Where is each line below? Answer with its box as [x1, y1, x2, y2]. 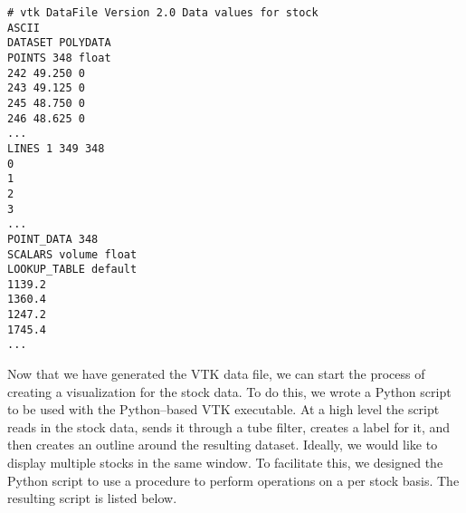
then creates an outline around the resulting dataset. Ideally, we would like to [7, 435, 438, 454]
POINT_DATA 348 [7, 232, 99, 246]
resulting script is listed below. [7, 489, 177, 508]
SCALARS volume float [7, 247, 138, 261]
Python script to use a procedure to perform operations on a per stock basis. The [7, 470, 460, 489]
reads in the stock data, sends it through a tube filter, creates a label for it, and [7, 417, 451, 436]
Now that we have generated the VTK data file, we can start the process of [7, 364, 425, 383]
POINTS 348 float [7, 51, 111, 64]
